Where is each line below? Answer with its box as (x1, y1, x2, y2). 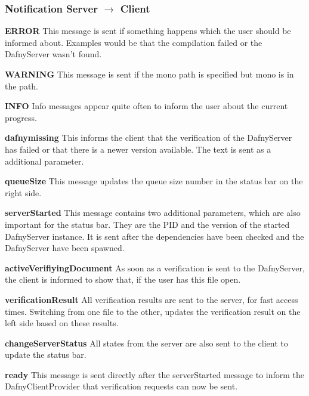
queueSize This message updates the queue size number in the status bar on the (5, 175, 303, 187)
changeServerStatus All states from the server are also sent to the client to (5, 336, 288, 349)
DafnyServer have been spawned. (5, 242, 125, 254)
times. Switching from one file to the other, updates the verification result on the (5, 305, 301, 317)
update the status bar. (5, 348, 86, 361)
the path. (5, 79, 39, 92)
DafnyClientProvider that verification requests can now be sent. (5, 380, 238, 392)
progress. (5, 111, 37, 123)
